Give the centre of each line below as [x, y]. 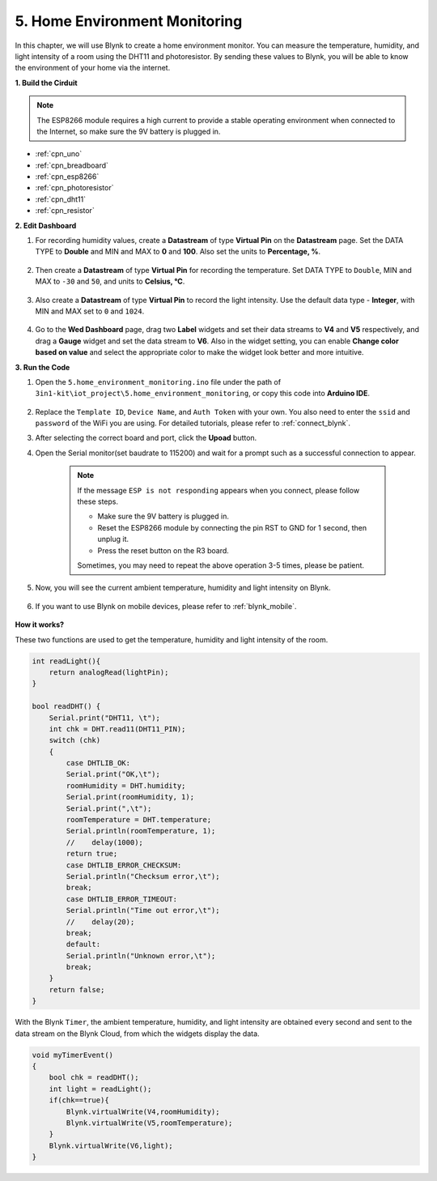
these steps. [98, 501]
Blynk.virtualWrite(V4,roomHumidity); [143, 1111]
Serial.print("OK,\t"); [113, 774]
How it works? [40, 625]
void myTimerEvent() [72, 1055]
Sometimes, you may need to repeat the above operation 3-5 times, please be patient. [221, 565]
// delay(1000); [104, 842]
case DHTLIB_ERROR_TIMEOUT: [122, 899]
